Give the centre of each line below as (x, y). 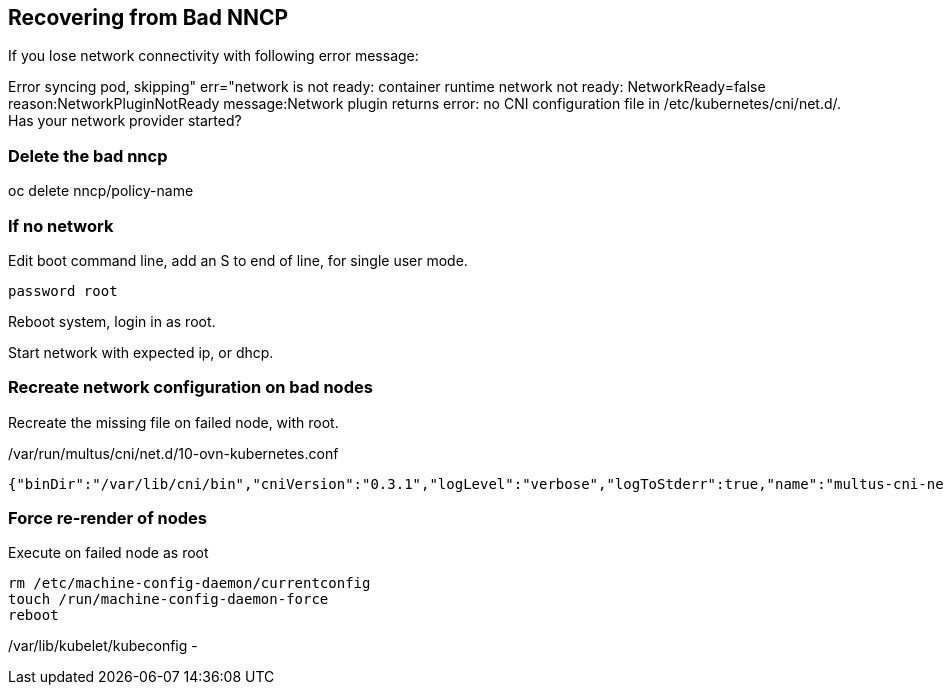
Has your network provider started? (125, 121)
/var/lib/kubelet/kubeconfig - (103, 646)
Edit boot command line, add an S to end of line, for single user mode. (238, 260)
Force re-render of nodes (107, 518)
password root (63, 290)
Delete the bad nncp (88, 155)
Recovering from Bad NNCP (148, 17)
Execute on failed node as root (108, 553)
